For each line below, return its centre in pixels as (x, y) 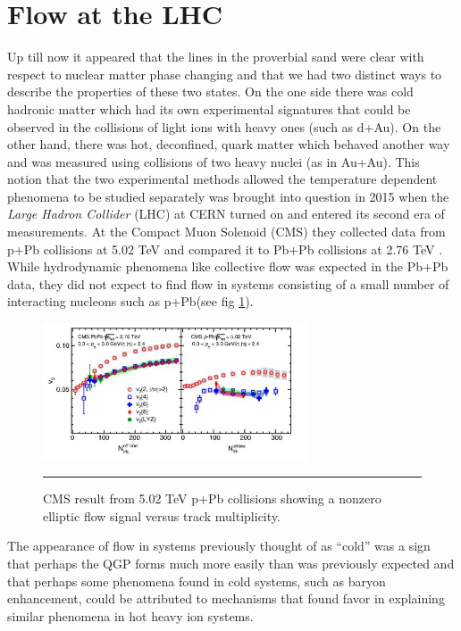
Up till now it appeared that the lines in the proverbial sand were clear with (216, 57)
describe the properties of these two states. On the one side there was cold (210, 91)
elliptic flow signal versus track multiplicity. (162, 515)
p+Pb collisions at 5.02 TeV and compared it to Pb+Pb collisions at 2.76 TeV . (225, 249)
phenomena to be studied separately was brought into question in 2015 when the (228, 196)
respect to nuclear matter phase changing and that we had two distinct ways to (225, 74)
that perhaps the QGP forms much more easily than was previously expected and (231, 563)
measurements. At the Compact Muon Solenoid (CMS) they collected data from (226, 232)
